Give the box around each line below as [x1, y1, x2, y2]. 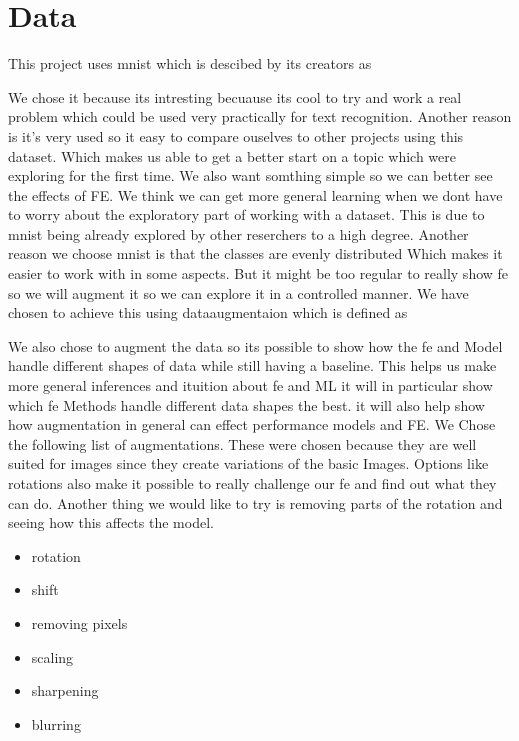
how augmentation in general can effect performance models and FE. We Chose [8, 414, 496, 435]
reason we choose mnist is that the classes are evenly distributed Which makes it [8, 243, 503, 264]
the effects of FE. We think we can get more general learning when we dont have [8, 184, 503, 205]
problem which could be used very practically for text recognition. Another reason [8, 106, 512, 127]
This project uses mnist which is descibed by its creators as [8, 53, 372, 74]
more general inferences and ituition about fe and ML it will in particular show [8, 375, 493, 396]
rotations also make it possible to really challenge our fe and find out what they [8, 473, 497, 493]
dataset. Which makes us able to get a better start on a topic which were [8, 145, 456, 166]
